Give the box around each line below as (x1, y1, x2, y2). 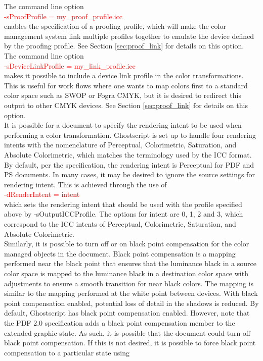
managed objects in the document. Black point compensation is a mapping (4, 248, 236, 259)
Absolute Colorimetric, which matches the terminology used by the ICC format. (4, 149, 252, 160)
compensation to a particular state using (4, 347, 130, 357)
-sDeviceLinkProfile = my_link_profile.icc (4, 60, 136, 71)
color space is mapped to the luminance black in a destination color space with (4, 268, 248, 279)
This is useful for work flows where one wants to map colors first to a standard (4, 80, 248, 90)
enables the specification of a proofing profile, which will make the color (4, 21, 226, 31)
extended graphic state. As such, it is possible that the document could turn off (4, 327, 251, 338)
